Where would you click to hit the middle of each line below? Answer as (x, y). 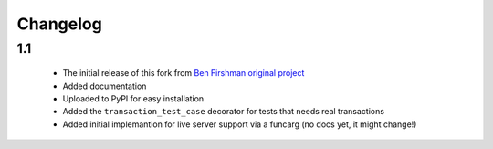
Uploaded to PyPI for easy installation (133, 98)
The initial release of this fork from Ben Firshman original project (184, 73)
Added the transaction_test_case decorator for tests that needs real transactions (224, 112)
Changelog (59, 24)
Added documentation (105, 86)
